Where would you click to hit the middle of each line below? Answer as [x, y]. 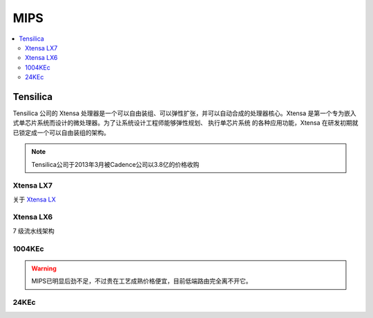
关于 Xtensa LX [35, 199]
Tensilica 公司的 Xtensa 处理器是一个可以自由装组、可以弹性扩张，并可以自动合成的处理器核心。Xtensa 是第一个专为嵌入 [185, 113]
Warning [44, 268]
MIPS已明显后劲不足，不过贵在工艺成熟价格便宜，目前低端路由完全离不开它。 [142, 281]
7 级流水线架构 [34, 230]
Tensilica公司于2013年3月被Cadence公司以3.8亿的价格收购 [115, 164]
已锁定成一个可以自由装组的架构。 [61, 132]
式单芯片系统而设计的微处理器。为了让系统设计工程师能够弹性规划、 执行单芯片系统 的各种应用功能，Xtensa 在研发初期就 [185, 123]
